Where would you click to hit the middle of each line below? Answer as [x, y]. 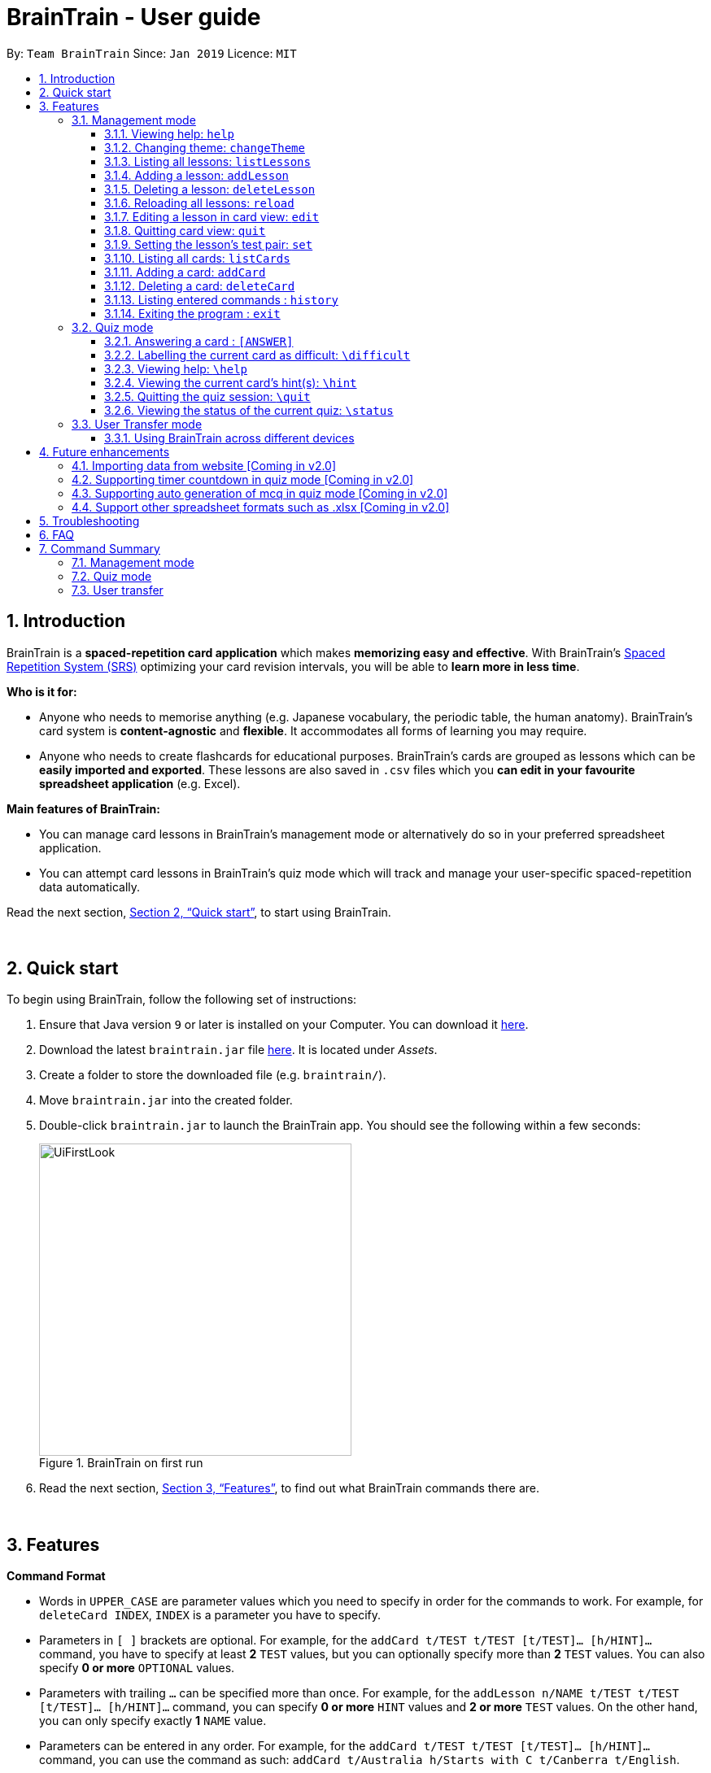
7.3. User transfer [118, 590]
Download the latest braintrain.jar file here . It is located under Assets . [238, 1050]
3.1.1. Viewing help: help [170, 133]
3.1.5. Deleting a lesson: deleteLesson [210, 189]
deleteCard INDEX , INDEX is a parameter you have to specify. [210, 1615]
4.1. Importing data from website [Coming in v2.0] [204, 465]
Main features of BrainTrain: [83, 808]
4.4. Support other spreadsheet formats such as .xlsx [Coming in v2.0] [261, 507]
